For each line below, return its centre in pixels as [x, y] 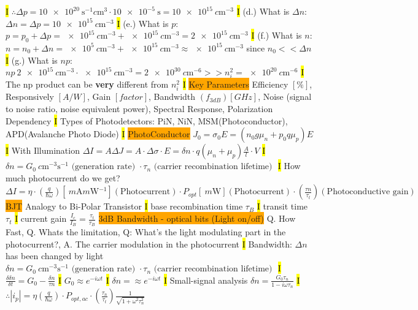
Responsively [30, 96]
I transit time [282, 206]
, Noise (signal [285, 96]
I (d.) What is [263, 11]
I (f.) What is [277, 35]
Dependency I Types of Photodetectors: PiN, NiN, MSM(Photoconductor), [147, 120]
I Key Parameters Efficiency [235, 84]
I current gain [41, 218]
